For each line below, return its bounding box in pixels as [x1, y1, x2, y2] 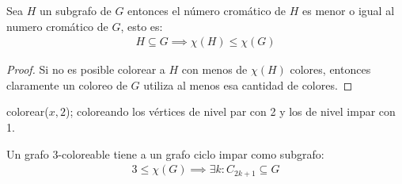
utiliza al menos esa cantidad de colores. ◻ [143, 76, 353, 93]
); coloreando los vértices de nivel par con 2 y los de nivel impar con [66, 103, 396, 120]
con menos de [181, 61, 248, 78]
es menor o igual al [302, 2, 395, 18]
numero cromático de [6, 17, 108, 34]
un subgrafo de [39, 2, 112, 18]
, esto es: [120, 17, 163, 34]
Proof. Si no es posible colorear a [6, 61, 165, 78]
